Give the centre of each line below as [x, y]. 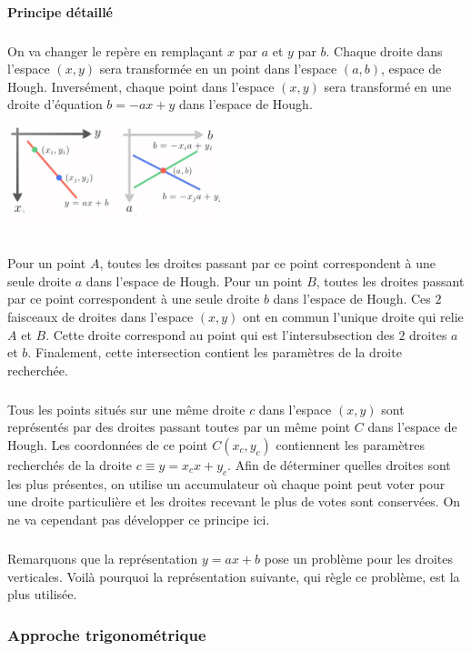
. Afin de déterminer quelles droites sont [339, 465]
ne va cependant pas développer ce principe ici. [139, 519]
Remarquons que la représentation [103, 558]
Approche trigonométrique [107, 634]
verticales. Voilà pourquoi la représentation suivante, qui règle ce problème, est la [234, 576]
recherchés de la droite [70, 465]
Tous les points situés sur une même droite [126, 409]
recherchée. [38, 370]
